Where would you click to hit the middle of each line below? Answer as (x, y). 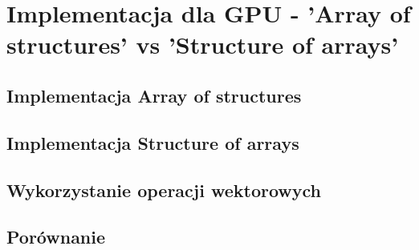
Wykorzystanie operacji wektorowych (164, 190)
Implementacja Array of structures (154, 95)
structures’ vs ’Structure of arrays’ (203, 44)
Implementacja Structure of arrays (153, 142)
